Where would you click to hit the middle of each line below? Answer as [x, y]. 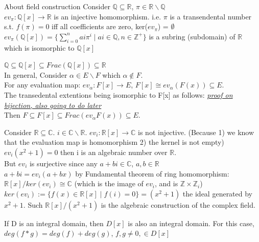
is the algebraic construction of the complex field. [178, 204]
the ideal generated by [218, 193]
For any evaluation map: [42, 85]
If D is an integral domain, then [54, 223]
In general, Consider [36, 74]
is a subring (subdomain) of [192, 36]
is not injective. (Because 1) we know [196, 132]
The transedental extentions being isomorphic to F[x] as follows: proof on [119, 94]
